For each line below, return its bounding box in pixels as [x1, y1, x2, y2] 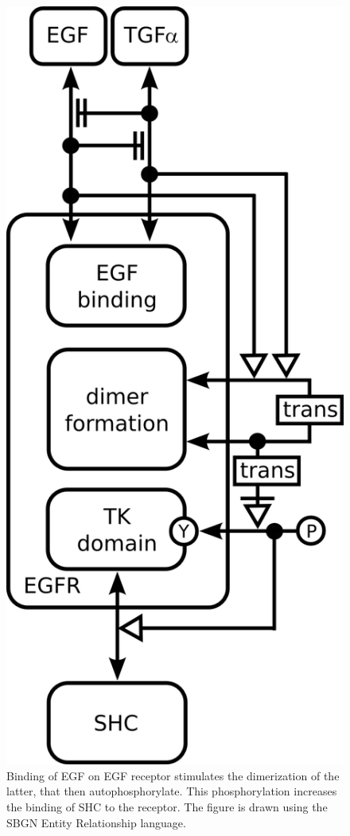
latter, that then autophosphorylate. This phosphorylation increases [6, 783, 337, 799]
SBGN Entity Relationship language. [6, 814, 186, 830]
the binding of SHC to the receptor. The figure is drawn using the [6, 798, 328, 815]
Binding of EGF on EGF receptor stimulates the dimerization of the [6, 767, 340, 783]
